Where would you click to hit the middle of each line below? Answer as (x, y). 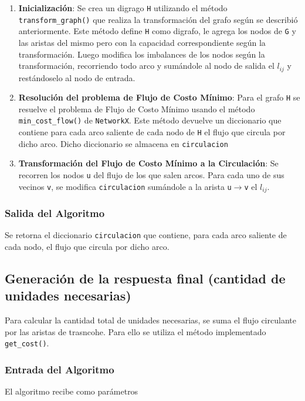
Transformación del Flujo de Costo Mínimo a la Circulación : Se (148, 163)
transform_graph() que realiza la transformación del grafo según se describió (158, 19)
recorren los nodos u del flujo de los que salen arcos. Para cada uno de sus (151, 175)
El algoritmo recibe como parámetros (72, 391)
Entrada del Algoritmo (60, 369)
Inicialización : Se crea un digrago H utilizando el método (123, 8)
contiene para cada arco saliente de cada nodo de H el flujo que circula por (152, 132)
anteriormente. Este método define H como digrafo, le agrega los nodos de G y (157, 31)
